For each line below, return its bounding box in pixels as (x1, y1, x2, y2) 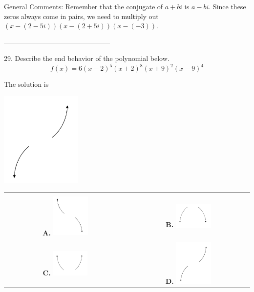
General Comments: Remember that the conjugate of (4, 1, 163, 11)
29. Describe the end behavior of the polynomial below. (4, 53, 169, 63)
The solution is (4, 79, 49, 89)
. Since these (209, 1, 246, 11)
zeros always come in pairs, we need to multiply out (4, 11, 159, 21)
